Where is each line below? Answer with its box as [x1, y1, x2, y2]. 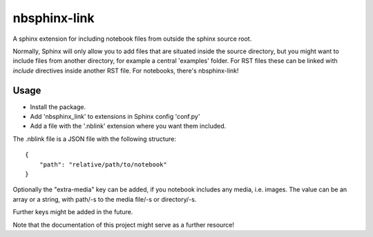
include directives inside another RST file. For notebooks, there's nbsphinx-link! [12, 66, 239, 75]
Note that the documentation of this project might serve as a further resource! [12, 220, 235, 229]
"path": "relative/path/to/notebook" [39, 160, 167, 169]
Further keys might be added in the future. [12, 208, 133, 216]
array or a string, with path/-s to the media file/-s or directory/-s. [12, 195, 197, 203]
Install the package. [30, 102, 86, 111]
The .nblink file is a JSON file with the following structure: [12, 135, 176, 143]
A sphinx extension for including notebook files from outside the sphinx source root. [12, 35, 252, 43]
